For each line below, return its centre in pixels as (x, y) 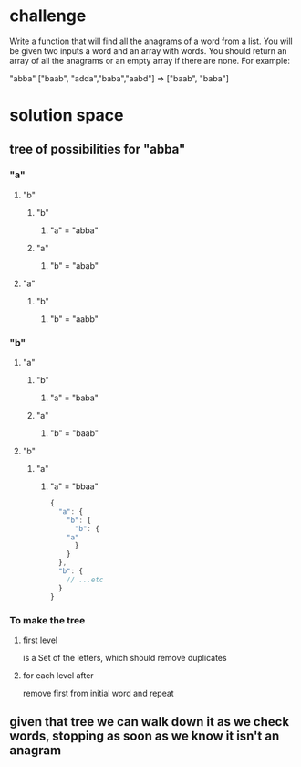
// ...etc (85, 580)
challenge (48, 16)
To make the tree (47, 620)
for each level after (58, 675)
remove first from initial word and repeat (99, 693)
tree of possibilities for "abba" (98, 149)
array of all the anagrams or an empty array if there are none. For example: (150, 60)
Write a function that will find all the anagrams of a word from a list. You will (151, 41)
